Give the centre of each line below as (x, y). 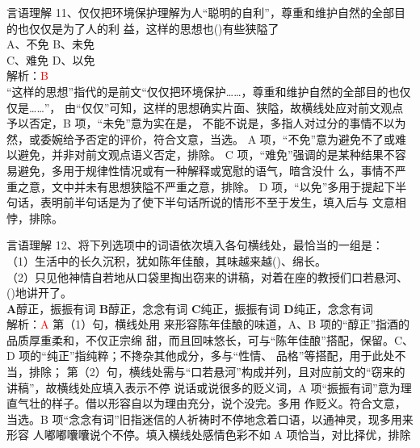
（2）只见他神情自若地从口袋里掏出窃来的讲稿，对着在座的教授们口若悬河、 (207, 276)
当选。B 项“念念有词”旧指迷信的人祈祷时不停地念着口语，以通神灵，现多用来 (210, 419)
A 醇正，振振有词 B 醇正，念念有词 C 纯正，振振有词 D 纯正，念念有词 (190, 308)
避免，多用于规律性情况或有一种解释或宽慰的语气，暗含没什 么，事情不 (206, 170)
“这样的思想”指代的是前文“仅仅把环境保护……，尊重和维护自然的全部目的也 (203, 91)
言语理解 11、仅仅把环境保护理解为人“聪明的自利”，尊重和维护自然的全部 (200, 12)
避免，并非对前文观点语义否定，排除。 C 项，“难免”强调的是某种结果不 (206, 155)
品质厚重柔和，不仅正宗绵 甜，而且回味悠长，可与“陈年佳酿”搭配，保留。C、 (210, 339)
